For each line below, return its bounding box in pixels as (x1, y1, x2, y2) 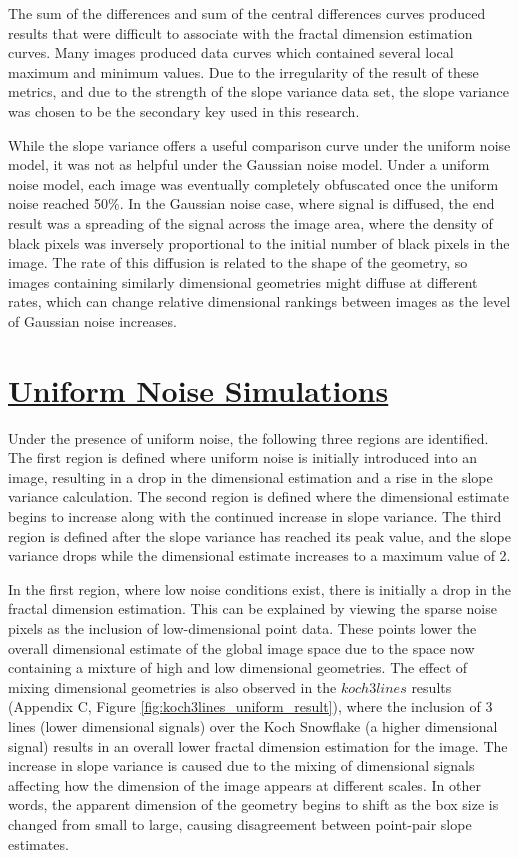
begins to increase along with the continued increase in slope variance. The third (8, 506, 502, 526)
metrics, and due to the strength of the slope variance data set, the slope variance (8, 81, 510, 102)
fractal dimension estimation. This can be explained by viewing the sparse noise (8, 598, 497, 619)
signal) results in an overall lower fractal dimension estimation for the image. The (8, 735, 508, 756)
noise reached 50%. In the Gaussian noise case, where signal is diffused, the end (8, 193, 495, 214)
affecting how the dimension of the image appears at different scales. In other (8, 774, 481, 795)
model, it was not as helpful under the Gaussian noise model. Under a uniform (8, 154, 490, 175)
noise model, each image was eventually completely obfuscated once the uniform (8, 173, 499, 194)
